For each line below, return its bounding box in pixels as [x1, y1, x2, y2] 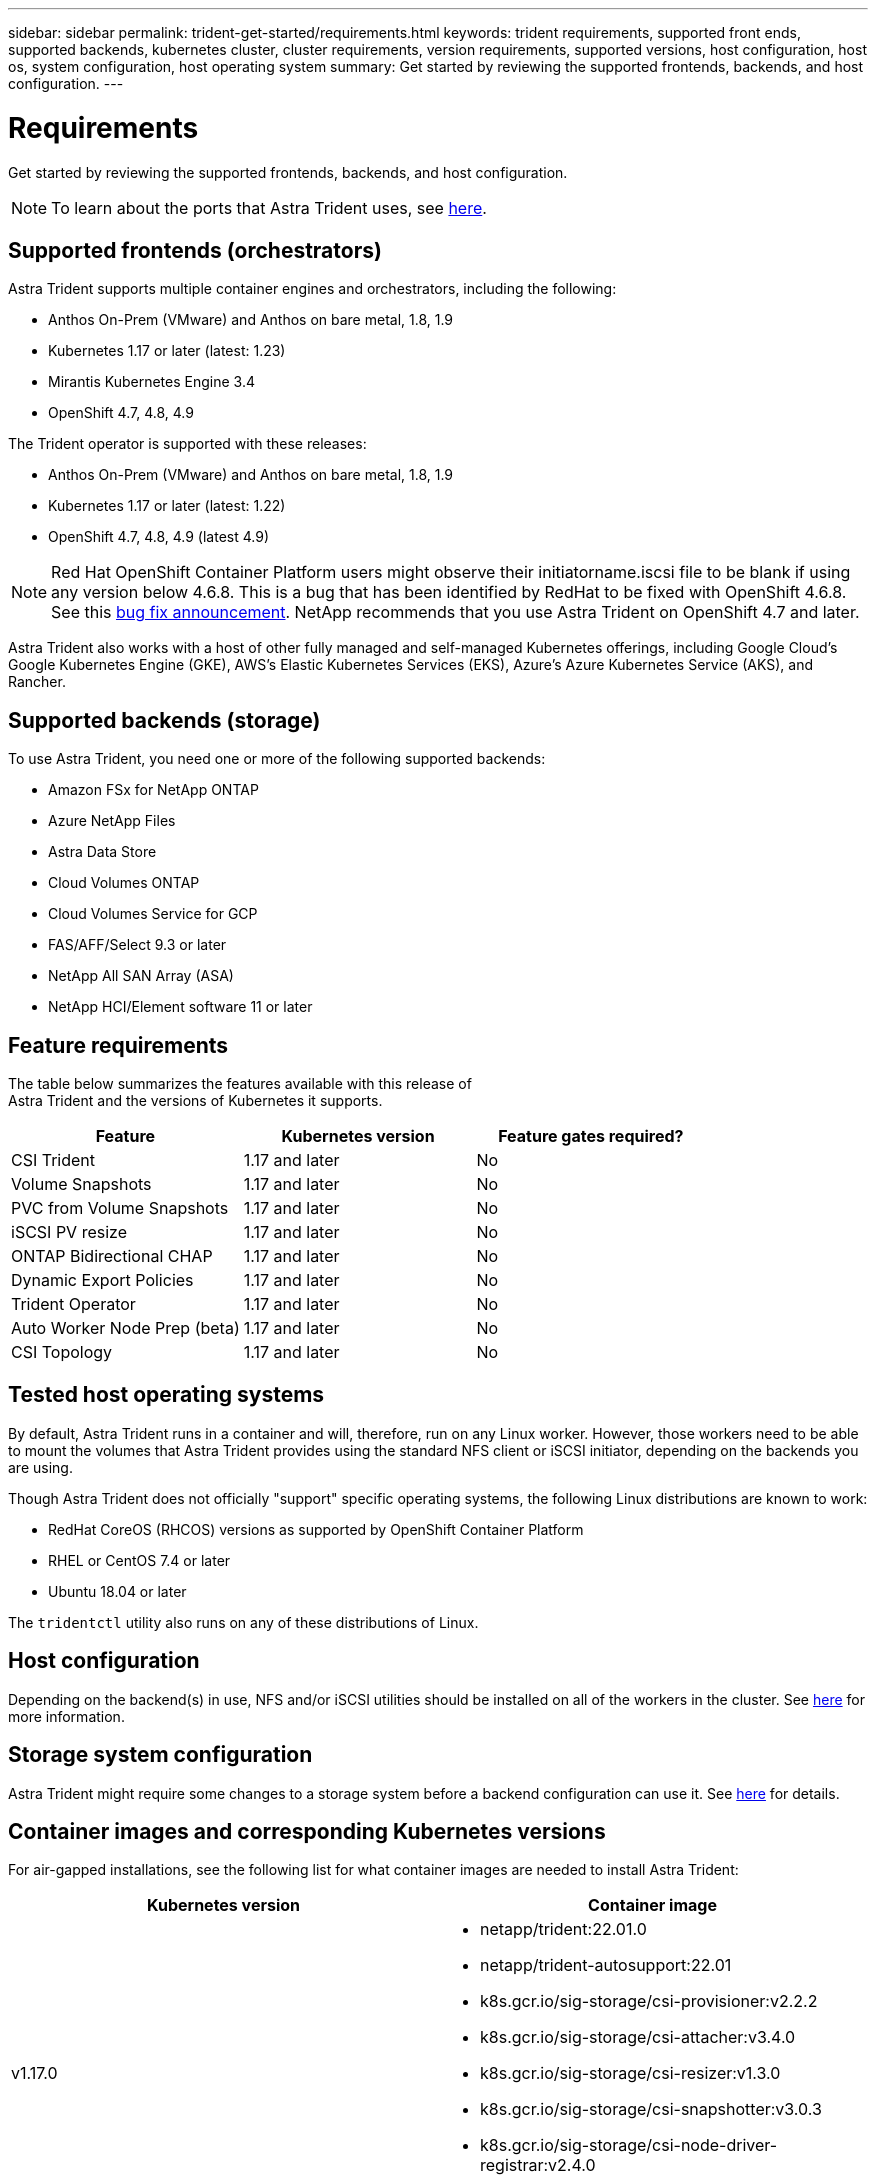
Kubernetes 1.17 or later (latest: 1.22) [48, 497, 286, 515]
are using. [8, 1458, 73, 1476]
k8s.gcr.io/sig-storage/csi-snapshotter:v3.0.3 [480, 2099, 822, 2120]
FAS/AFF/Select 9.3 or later [48, 936, 227, 954]
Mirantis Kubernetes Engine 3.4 [48, 373, 255, 391]
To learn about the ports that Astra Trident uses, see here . [51, 197, 487, 218]
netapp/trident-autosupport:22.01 [480, 1955, 732, 1976]
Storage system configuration [8, 1742, 313, 1768]
